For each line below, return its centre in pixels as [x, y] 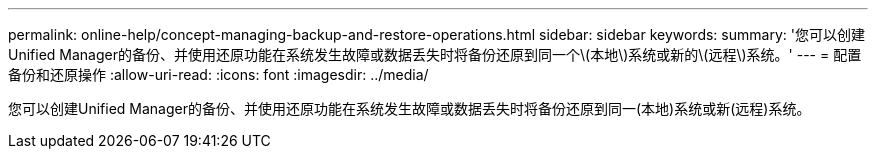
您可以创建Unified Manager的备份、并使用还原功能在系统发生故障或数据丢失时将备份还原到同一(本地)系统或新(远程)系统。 [409, 108]
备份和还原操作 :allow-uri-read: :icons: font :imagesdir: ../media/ [218, 74]
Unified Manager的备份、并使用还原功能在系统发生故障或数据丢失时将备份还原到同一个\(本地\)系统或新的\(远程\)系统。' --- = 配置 [435, 54]
